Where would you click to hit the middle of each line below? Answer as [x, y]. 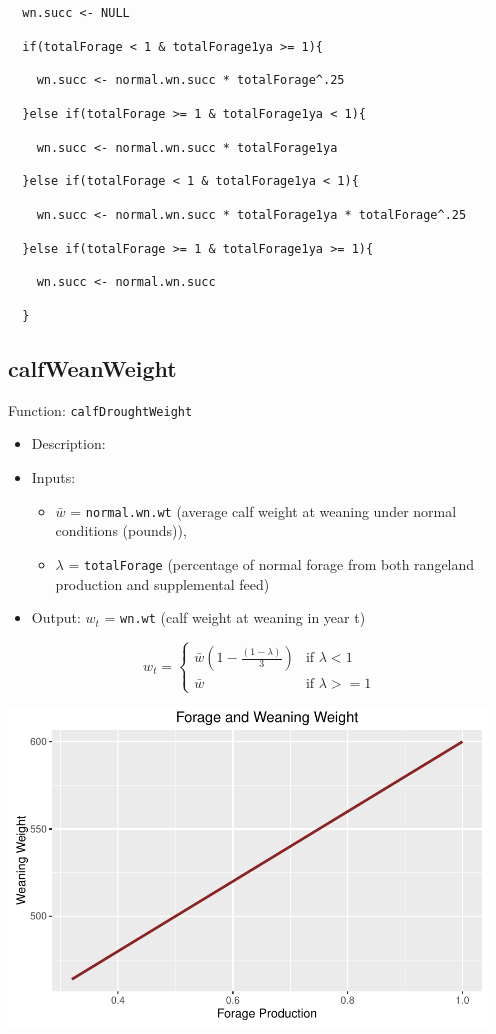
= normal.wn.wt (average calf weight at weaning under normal [263, 510]
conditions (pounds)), [121, 530]
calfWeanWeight [92, 367]
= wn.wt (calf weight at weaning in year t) [235, 617]
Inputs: [53, 477]
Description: [68, 443]
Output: [56, 617]
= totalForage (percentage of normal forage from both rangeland [271, 563]
